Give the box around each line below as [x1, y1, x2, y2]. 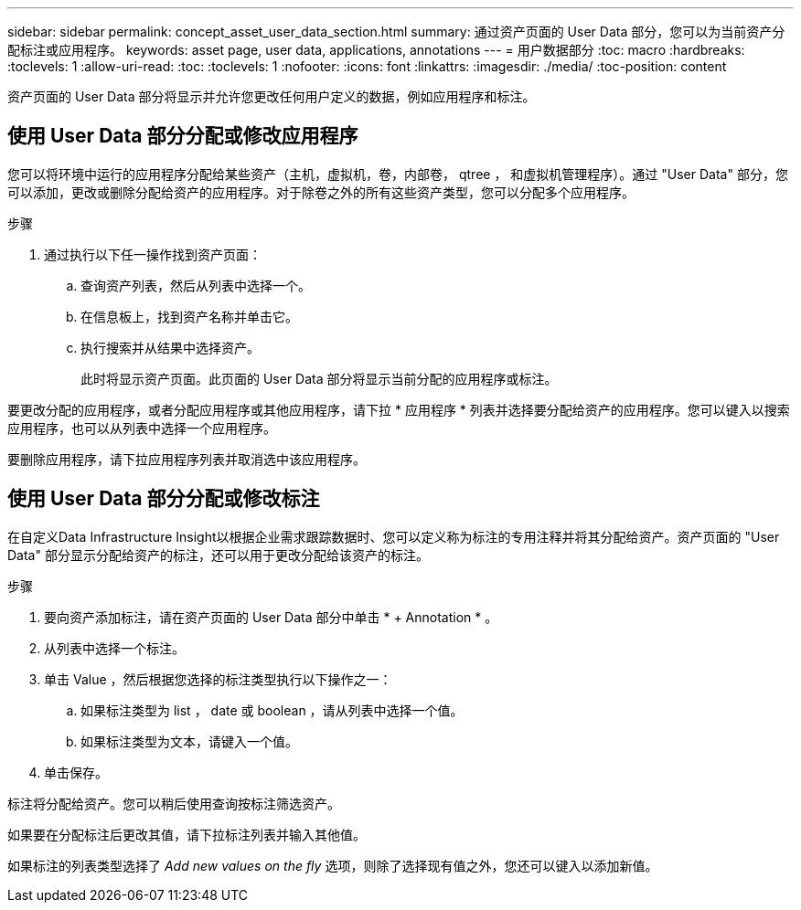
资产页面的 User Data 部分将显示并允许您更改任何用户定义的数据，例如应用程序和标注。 [7, 89, 536, 104]
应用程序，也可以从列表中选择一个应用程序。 [7, 419, 276, 436]
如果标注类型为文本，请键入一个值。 [80, 733, 298, 749]
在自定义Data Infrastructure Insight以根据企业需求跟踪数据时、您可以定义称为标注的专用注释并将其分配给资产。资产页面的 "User [7, 528, 780, 545]
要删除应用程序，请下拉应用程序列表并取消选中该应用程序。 [7, 450, 366, 467]
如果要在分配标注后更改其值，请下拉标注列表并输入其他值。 [7, 826, 366, 842]
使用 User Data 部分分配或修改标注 [7, 487, 320, 511]
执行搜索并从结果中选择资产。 [80, 339, 260, 355]
